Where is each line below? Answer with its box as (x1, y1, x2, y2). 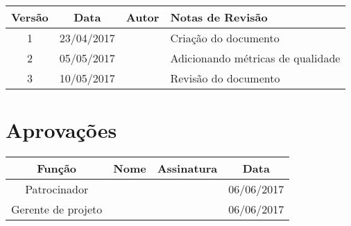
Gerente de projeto (11, 201, 103, 218)
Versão (11, 9, 49, 25)
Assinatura (157, 160, 218, 177)
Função (37, 160, 77, 177)
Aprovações (6, 116, 117, 144)
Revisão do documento (170, 70, 280, 86)
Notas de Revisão (170, 9, 268, 25)
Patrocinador (25, 181, 89, 198)
